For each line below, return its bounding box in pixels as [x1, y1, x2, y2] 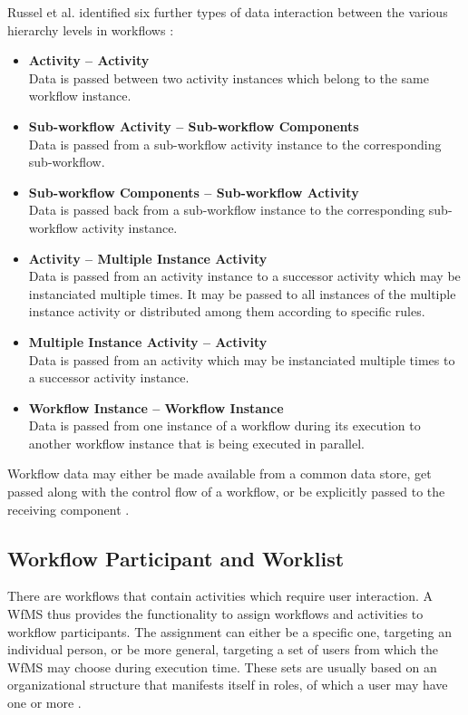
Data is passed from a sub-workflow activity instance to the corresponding [28, 134, 442, 153]
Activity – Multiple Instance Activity [28, 248, 268, 267]
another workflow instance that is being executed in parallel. [28, 433, 365, 452]
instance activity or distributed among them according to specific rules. [28, 302, 425, 321]
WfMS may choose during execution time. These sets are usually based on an [7, 657, 437, 676]
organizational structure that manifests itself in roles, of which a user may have [7, 675, 448, 694]
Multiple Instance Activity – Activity [28, 332, 268, 351]
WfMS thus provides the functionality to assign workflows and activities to [7, 604, 424, 623]
